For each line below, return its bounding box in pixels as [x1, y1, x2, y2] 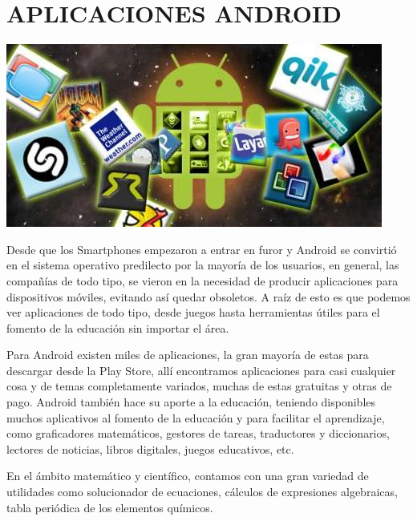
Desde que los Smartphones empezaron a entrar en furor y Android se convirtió [6, 240, 397, 257]
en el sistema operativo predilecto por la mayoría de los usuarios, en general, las [6, 256, 399, 273]
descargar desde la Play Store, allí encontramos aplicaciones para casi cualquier [6, 361, 396, 378]
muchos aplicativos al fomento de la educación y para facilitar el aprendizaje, [6, 409, 385, 426]
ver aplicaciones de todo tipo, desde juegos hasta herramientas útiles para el [6, 304, 380, 321]
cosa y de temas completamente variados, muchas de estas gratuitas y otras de [6, 378, 392, 394]
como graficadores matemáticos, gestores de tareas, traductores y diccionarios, [6, 425, 390, 442]
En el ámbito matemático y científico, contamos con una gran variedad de [6, 467, 369, 484]
